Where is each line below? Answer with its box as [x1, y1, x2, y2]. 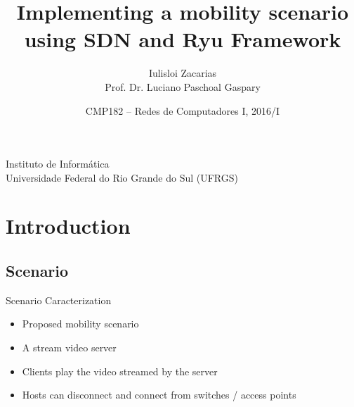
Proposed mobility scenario [22, 316, 139, 331]
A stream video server [22, 340, 117, 355]
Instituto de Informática [6, 156, 110, 171]
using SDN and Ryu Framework [24, 25, 341, 54]
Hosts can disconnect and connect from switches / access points [22, 387, 296, 402]
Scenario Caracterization [6, 292, 112, 307]
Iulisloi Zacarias [148, 65, 217, 80]
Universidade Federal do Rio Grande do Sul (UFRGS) [6, 170, 238, 184]
